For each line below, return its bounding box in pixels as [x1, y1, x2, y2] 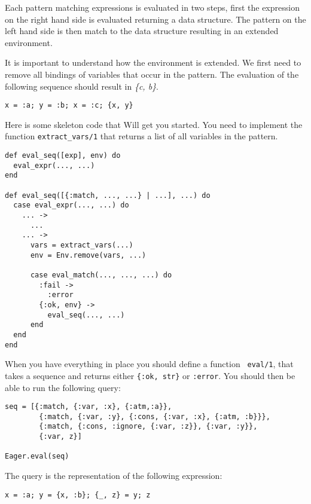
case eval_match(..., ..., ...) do [30, 270, 172, 279]
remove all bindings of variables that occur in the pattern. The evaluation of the [5, 68, 299, 80]
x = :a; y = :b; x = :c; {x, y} [5, 101, 133, 110]
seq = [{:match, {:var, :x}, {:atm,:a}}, [5, 402, 172, 411]
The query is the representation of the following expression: [5, 469, 222, 482]
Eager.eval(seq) [5, 452, 69, 461]
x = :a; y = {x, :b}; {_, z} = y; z [5, 490, 151, 499]
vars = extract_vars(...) [30, 240, 133, 249]
